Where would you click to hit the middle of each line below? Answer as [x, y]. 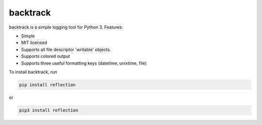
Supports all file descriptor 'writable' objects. [66, 49]
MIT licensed [34, 43]
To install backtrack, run [33, 72]
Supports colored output [46, 56]
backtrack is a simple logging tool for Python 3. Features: [66, 27]
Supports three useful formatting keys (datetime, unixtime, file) [84, 63]
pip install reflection [48, 85]
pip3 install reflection [49, 110]
